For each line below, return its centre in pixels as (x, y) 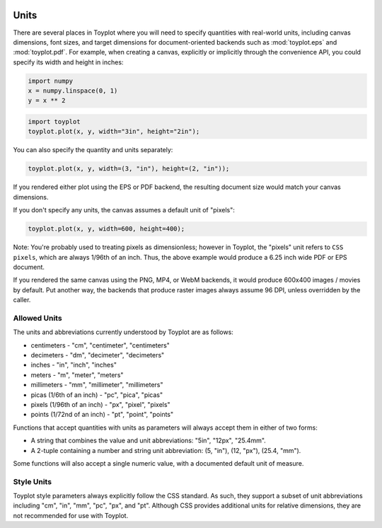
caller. (22, 300)
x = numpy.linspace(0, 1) (73, 91)
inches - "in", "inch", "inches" (74, 365)
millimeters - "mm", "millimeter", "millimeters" (97, 385)
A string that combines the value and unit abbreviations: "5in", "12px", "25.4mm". (149, 441)
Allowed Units (38, 318)
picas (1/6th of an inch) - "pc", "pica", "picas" (97, 395)
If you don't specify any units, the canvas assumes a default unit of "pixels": (124, 210)
